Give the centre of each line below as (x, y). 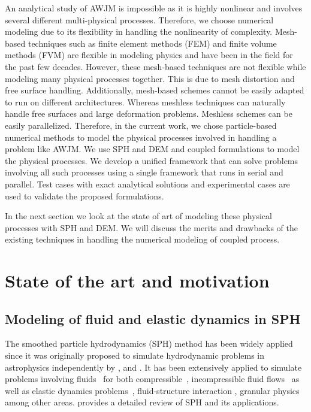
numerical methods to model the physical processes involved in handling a (141, 137)
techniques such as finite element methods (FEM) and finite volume (152, 43)
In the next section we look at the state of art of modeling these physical (138, 216)
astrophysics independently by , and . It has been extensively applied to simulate (153, 367)
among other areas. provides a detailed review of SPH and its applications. (142, 402)
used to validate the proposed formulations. (84, 196)
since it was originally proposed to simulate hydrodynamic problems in (135, 355)
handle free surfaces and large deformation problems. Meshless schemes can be (149, 113)
